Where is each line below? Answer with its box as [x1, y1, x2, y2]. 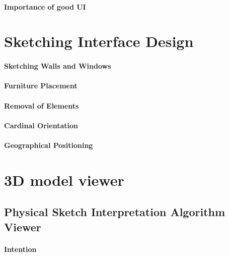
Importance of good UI [4, 1, 86, 12]
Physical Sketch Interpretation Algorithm [4, 204, 225, 220]
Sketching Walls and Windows [4, 61, 111, 71]
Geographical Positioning [4, 139, 93, 150]
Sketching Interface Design [4, 31, 194, 52]
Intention [4, 243, 37, 254]
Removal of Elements [4, 100, 79, 111]
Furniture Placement [4, 80, 78, 91]
